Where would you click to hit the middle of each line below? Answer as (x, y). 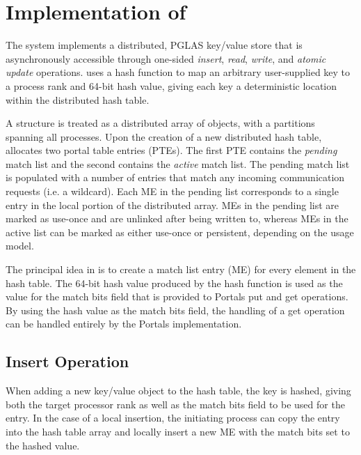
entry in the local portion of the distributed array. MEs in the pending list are (173, 205)
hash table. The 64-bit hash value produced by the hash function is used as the (174, 283)
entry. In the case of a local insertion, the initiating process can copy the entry (173, 418)
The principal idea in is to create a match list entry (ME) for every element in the (181, 269)
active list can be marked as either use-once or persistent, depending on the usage (180, 232)
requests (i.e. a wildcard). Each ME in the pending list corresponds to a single (172, 191)
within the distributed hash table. (78, 99)
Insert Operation (67, 361)
